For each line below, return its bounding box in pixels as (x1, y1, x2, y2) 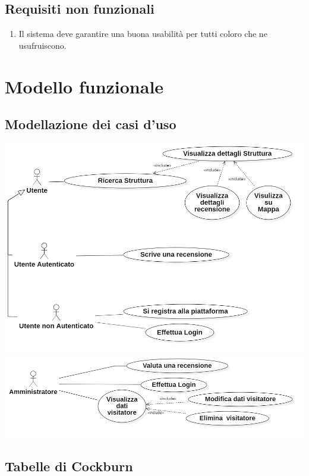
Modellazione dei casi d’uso (5, 115, 176, 133)
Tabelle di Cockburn (5, 456, 133, 475)
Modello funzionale (5, 74, 164, 98)
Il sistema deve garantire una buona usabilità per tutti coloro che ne (18, 27, 267, 40)
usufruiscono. (18, 39, 67, 51)
